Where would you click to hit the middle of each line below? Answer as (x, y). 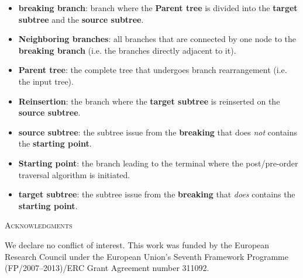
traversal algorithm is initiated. (74, 174)
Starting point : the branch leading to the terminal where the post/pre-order (158, 163)
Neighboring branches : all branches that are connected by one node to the (157, 39)
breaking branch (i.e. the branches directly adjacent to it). (127, 50)
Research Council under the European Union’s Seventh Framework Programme (147, 256)
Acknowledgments (39, 225)
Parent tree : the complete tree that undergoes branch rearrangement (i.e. (153, 70)
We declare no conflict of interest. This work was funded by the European (137, 244)
